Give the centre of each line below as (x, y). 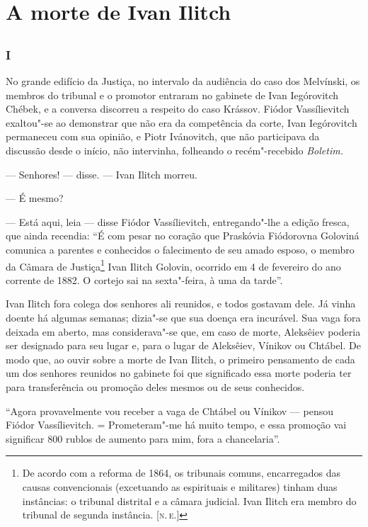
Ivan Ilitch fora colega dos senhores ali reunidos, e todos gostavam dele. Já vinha (181, 304)
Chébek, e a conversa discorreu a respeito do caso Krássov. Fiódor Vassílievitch (178, 109)
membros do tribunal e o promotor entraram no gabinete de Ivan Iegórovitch (172, 95)
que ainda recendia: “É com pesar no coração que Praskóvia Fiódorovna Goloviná (183, 236)
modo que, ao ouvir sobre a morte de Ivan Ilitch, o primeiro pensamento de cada (180, 359)
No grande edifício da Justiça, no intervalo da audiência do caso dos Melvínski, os (183, 81)
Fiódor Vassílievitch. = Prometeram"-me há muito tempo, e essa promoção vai (176, 425)
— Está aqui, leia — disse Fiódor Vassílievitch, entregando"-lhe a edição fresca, (178, 221)
